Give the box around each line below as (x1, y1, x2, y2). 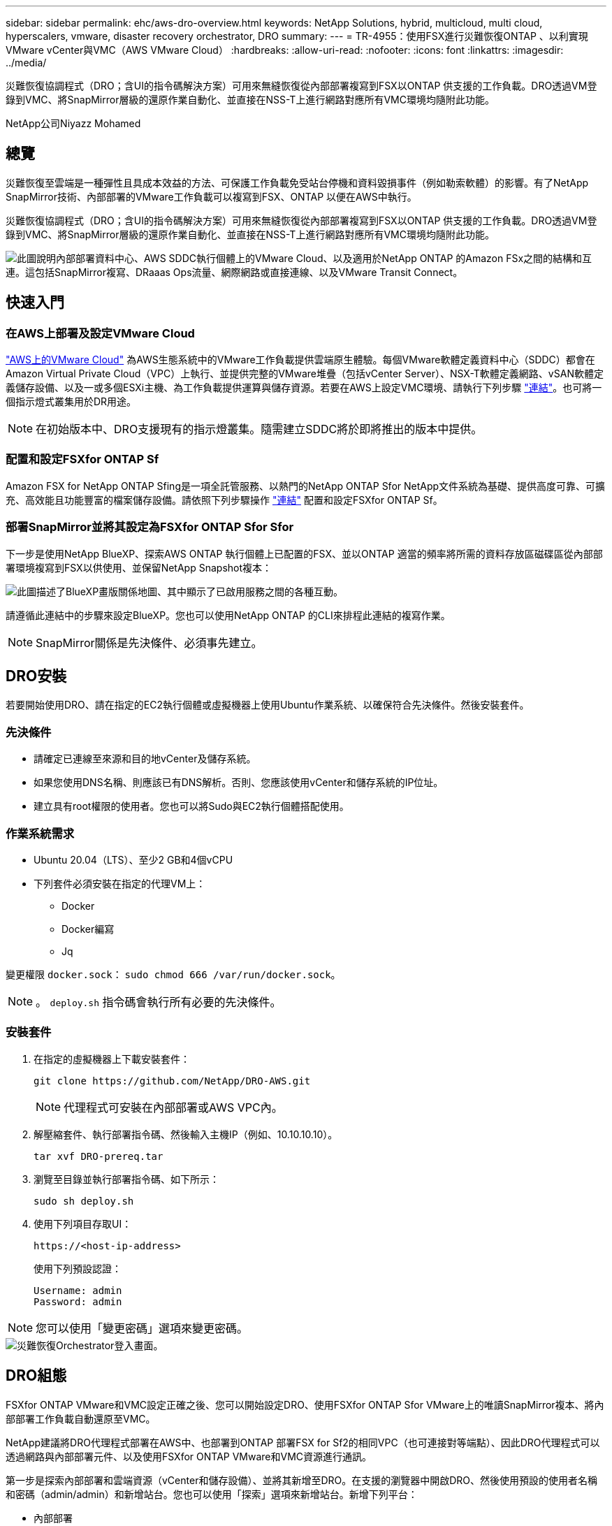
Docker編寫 (61, 922, 115, 935)
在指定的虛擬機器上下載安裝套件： (34, 1052, 190, 1065)
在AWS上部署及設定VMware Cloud (6, 326, 195, 340)
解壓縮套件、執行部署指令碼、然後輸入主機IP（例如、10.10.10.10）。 (34, 1128, 338, 1140)
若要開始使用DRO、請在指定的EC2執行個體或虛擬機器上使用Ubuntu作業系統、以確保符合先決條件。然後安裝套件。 (6, 699, 530, 711)
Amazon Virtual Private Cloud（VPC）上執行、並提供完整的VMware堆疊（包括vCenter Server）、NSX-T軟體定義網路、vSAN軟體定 (6, 368, 604, 380)
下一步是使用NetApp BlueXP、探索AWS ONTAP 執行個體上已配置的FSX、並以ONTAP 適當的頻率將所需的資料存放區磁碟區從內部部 (6, 547, 603, 560)
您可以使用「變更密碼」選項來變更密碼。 (36, 1321, 249, 1335)
